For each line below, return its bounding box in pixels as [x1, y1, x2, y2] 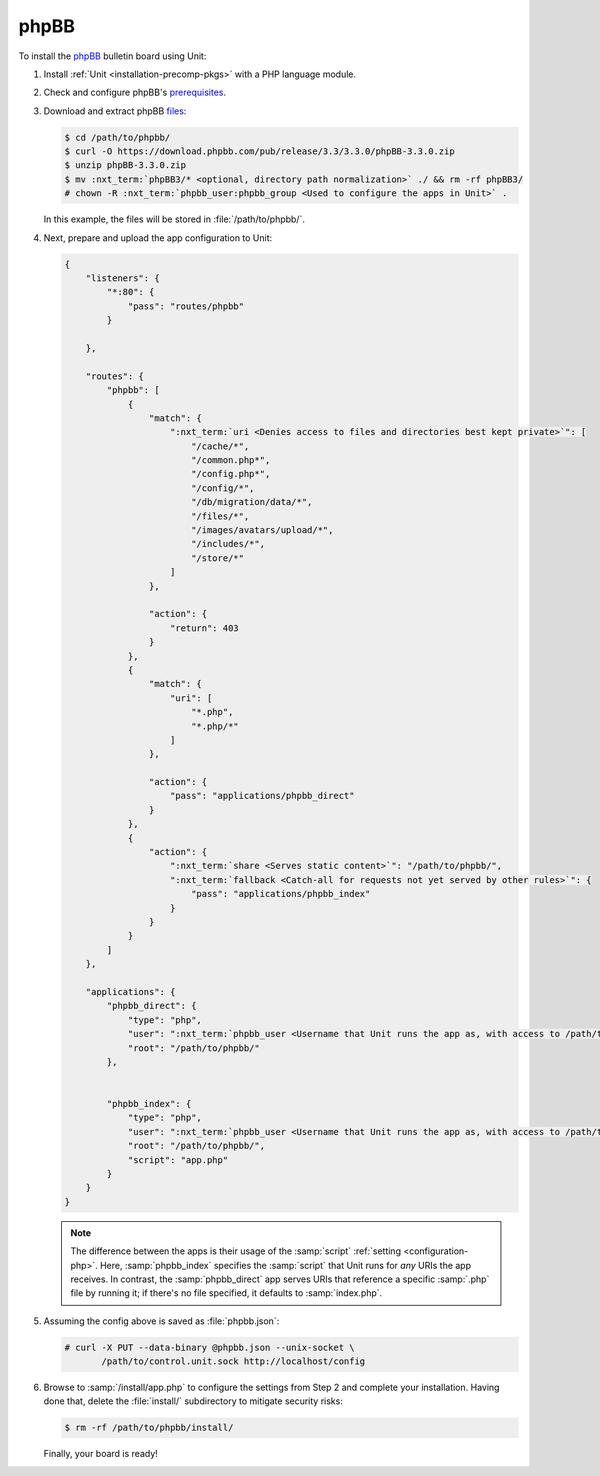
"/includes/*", [190, 538, 265, 550]
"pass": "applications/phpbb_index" [190, 888, 371, 900]
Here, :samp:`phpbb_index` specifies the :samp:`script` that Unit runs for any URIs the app [100, 1259, 472, 1271]
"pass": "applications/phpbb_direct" [170, 790, 355, 802]
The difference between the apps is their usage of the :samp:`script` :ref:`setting [70, 1245, 402, 1257]
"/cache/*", [190, 440, 250, 452]
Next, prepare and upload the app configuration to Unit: [43, 231, 273, 244]
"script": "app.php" [127, 1154, 229, 1165]
